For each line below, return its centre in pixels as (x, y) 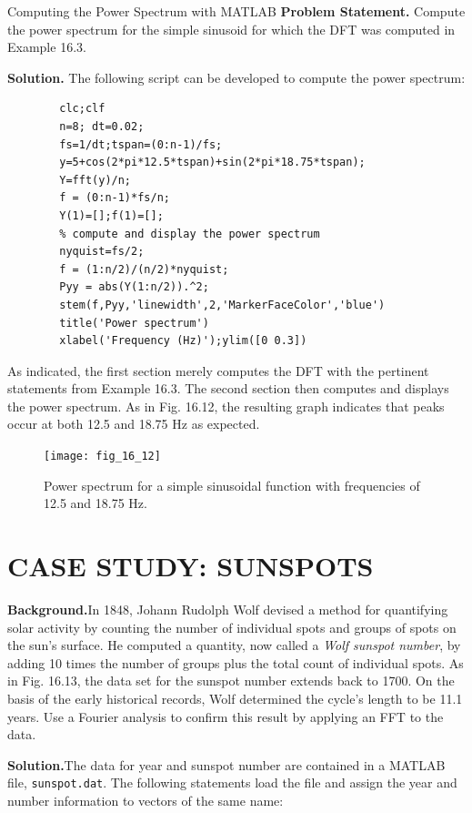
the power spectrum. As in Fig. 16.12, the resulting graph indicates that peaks (226, 406)
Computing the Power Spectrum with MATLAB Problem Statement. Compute (236, 11)
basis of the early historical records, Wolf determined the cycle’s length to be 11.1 (235, 698)
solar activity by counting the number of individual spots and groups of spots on (232, 627)
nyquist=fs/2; (102, 252)
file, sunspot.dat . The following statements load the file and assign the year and (232, 783)
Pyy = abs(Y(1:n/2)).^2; (134, 287)
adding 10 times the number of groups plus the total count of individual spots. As (236, 662)
